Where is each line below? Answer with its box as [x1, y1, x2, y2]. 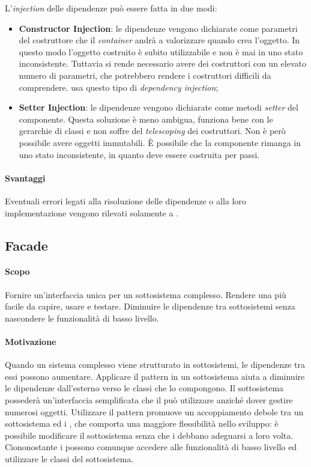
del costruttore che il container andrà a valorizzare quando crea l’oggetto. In [19, 34, 300, 46]
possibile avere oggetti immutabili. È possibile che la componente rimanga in [19, 136, 301, 148]
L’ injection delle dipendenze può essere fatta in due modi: [5, 2, 217, 14]
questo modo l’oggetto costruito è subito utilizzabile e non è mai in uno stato [19, 45, 303, 58]
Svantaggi [5, 171, 46, 184]
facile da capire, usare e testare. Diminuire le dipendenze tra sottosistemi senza [5, 300, 295, 313]
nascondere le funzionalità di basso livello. [5, 311, 159, 324]
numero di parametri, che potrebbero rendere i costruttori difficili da [19, 69, 271, 81]
